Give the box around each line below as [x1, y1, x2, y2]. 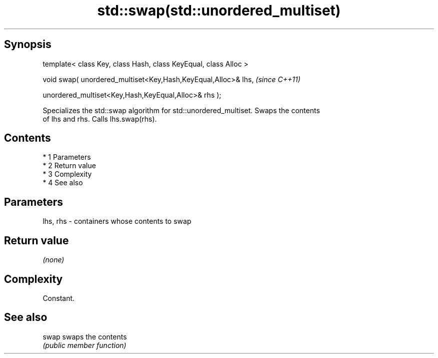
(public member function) [42, 340, 126, 349]
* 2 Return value [42, 161, 96, 170]
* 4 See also [42, 178, 83, 187]
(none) [42, 255, 64, 264]
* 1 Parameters [42, 153, 91, 162]
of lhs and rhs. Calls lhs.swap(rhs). [42, 114, 157, 123]
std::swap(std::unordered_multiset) [97, 2, 341, 19]
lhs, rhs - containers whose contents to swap [42, 217, 191, 226]
